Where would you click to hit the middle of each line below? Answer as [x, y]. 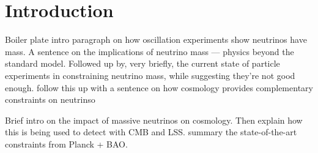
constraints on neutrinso [50, 99]
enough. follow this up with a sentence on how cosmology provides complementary [159, 87]
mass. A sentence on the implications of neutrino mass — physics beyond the [150, 51]
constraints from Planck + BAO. [66, 144]
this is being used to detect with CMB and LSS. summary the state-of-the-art [151, 132]
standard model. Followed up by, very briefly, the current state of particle [142, 63]
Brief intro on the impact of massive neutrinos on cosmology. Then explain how [154, 120]
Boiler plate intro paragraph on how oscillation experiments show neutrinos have [156, 39]
